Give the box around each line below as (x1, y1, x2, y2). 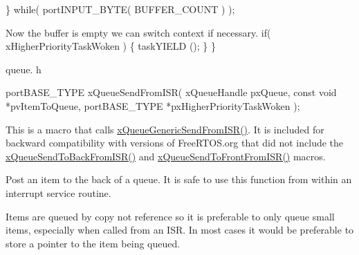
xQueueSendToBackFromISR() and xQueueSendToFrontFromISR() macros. (6, 149, 326, 163)
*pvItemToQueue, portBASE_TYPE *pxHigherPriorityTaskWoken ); (6, 98, 300, 113)
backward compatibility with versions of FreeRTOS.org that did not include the (6, 135, 344, 150)
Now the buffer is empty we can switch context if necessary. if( (6, 25, 271, 39)
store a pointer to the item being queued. (6, 236, 181, 250)
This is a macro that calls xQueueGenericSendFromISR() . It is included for (6, 122, 324, 136)
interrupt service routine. (6, 185, 111, 200)
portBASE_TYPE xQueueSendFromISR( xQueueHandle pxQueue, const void (6, 85, 337, 100)
